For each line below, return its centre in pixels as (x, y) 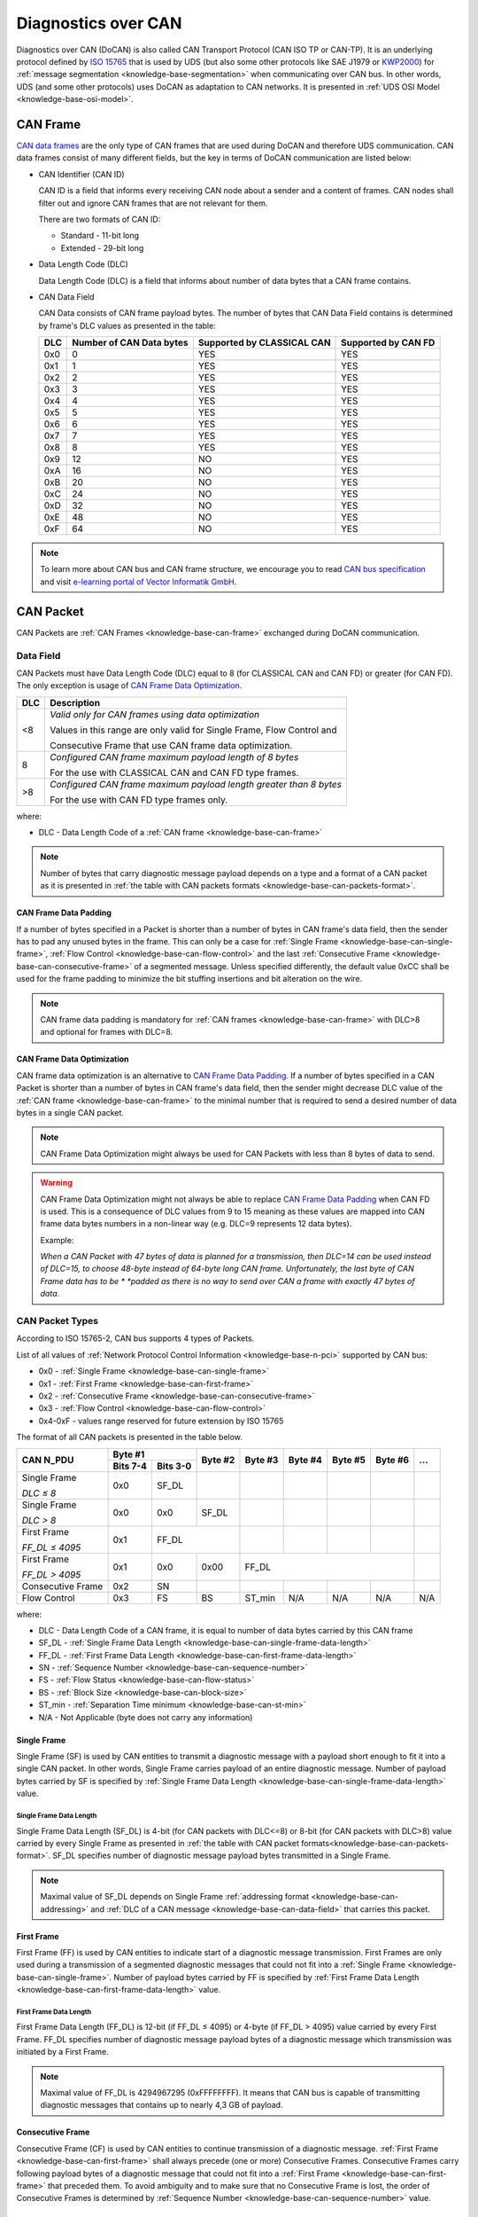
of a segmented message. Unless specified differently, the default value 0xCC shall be (292, 966)
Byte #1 (129, 1454)
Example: (57, 1240)
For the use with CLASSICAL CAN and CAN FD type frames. (174, 772)
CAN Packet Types (58, 1321)
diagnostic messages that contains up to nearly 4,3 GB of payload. (162, 2105)
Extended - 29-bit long (102, 247)
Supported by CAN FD (388, 343)
